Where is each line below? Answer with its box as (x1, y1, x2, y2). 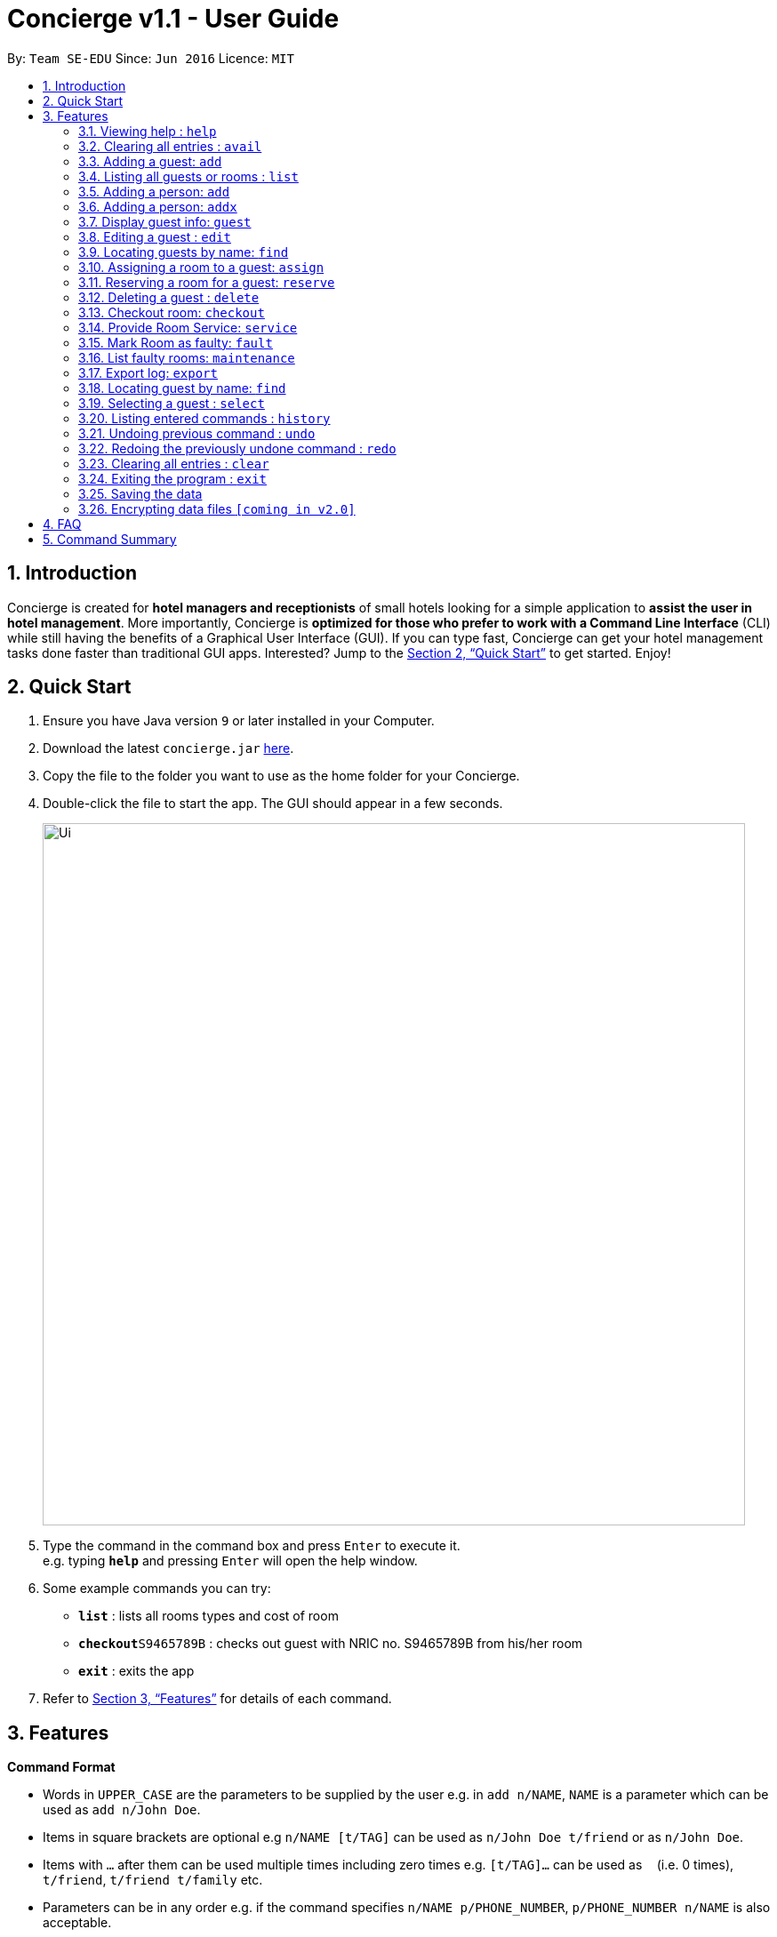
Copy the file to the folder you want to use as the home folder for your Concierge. (43, 768, 520, 784)
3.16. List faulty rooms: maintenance (78, 349, 295, 365)
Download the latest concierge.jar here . (43, 740, 294, 756)
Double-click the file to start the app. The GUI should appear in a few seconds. (43, 796, 503, 812)
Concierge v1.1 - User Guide (7, 4, 340, 34)
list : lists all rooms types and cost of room (78, 1608, 339, 1624)
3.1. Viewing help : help (78, 123, 217, 139)
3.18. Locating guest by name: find (78, 380, 286, 396)
